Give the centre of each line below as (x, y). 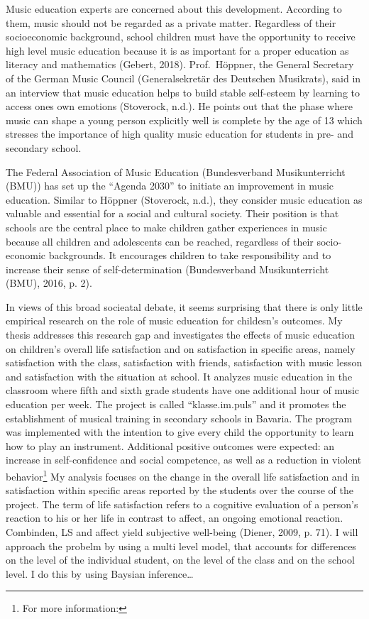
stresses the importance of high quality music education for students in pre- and (180, 134)
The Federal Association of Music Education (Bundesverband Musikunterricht (176, 171)
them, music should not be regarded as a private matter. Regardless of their (171, 22)
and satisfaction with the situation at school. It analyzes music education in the (179, 376)
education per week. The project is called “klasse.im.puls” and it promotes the (176, 404)
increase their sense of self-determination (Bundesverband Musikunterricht (167, 269)
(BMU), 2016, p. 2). (49, 283)
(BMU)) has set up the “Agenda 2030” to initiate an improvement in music (170, 186)
